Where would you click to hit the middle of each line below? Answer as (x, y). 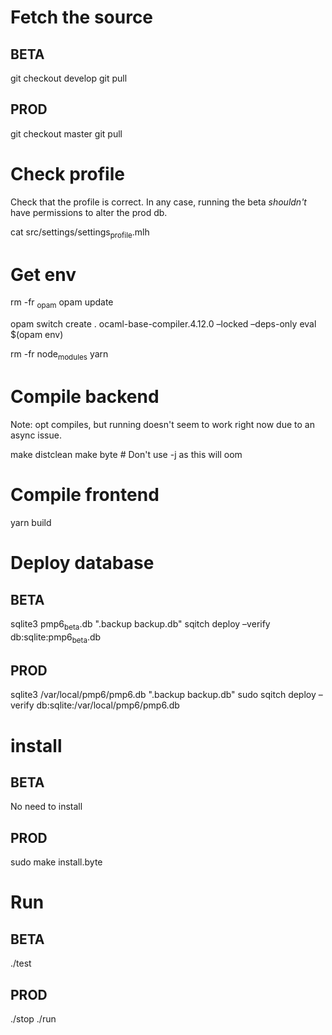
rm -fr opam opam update (62, 303)
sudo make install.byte (56, 862)
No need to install (46, 807)
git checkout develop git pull (69, 78)
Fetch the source (82, 17)
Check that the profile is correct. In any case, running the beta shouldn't (158, 202)
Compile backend (85, 397)
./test (21, 963)
